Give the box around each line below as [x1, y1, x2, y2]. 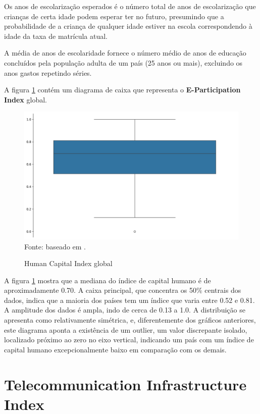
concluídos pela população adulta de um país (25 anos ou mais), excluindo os [4, 57, 243, 68]
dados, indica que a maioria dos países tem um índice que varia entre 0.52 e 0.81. [4, 294, 255, 305]
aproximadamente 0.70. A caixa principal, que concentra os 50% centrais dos [4, 285, 241, 295]
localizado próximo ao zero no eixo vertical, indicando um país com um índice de [4, 334, 254, 345]
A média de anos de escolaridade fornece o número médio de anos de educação [4, 47, 246, 58]
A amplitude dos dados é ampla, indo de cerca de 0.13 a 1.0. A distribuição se [4, 304, 245, 315]
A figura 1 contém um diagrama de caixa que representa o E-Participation [4, 84, 241, 95]
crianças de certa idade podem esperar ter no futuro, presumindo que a [4, 11, 224, 21]
